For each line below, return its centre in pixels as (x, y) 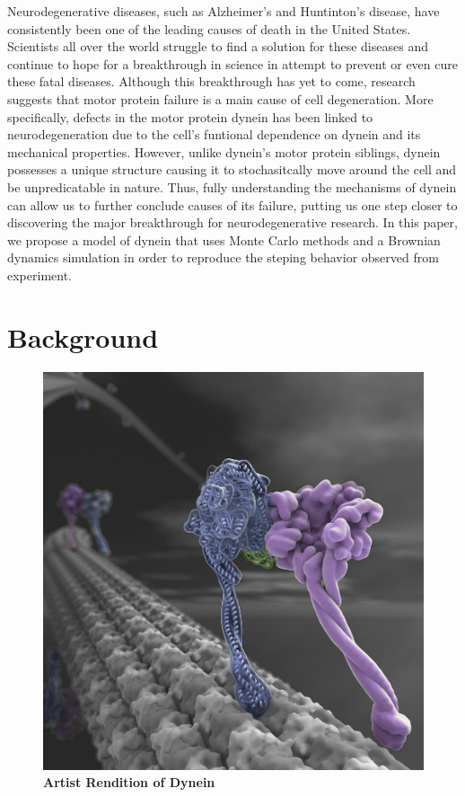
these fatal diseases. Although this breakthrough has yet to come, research (211, 81)
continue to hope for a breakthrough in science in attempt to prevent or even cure (232, 63)
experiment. (39, 275)
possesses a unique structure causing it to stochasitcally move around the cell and (232, 169)
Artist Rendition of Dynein (129, 782)
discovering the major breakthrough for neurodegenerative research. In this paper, (232, 222)
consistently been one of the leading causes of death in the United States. (209, 28)
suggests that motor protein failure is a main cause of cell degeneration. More (220, 98)
